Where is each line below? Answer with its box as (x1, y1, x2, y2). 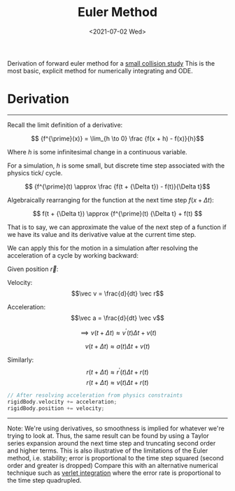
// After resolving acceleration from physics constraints (7, 392, 183, 399)
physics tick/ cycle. (7, 168, 63, 177)
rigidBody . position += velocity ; (7, 404, 105, 412)
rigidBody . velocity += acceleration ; (7, 399, 117, 406)
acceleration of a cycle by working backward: (7, 251, 138, 259)
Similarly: (7, 356, 34, 364)
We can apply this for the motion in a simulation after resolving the (7, 244, 199, 252)
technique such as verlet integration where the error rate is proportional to (7, 469, 222, 477)
